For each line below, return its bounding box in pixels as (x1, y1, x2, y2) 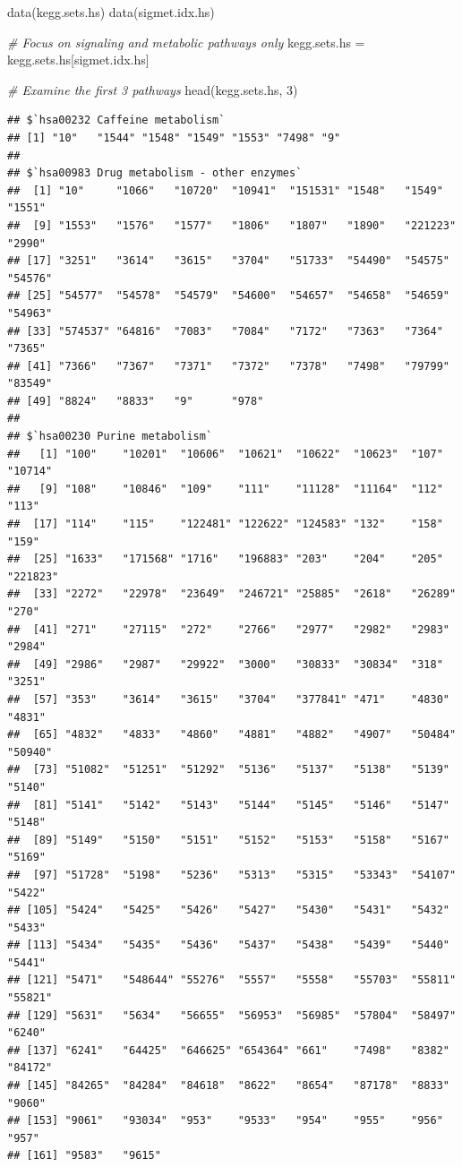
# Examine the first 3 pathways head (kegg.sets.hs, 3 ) (7, 80, 298, 99)
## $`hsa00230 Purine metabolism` (7, 430, 213, 443)
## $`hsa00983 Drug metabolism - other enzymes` (7, 167, 303, 180)
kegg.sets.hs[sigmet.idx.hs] (7, 50, 150, 69)
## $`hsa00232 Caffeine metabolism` (7, 114, 226, 127)
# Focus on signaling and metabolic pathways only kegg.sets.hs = (7, 32, 365, 51)
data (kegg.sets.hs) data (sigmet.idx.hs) (7, 3, 215, 21)
